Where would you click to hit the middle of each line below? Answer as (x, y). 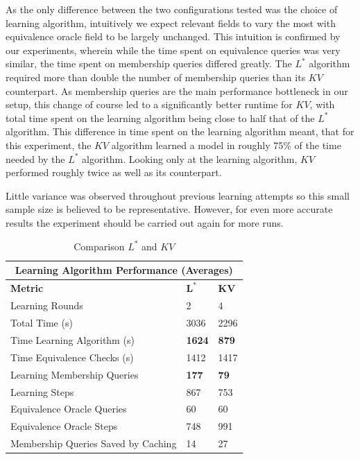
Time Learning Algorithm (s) (72, 339)
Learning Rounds (47, 305)
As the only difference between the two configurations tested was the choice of (172, 9)
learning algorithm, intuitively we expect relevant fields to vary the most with (171, 23)
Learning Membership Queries (75, 374)
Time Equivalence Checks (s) (72, 357)
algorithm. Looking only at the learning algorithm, (190, 158)
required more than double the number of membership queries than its (156, 77)
